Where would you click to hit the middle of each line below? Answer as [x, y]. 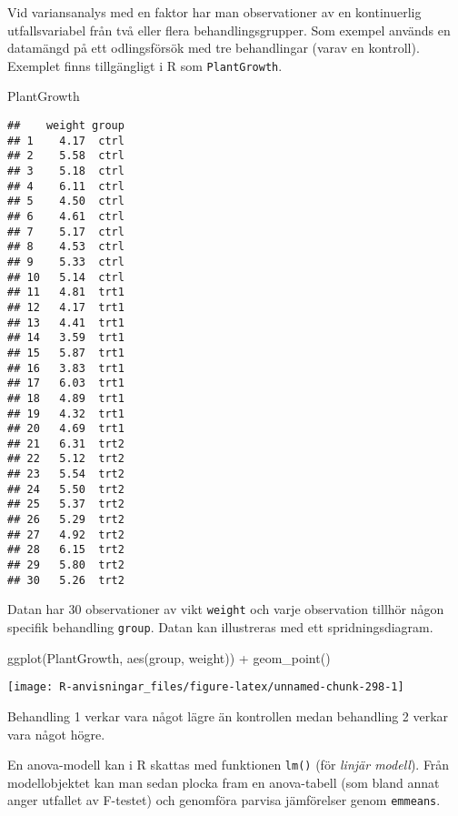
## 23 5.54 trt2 [66, 474]
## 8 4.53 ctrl [66, 247]
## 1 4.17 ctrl [66, 141]
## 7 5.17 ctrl [66, 232]
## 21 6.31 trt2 [66, 443]
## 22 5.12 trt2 [66, 459]
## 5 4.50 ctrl [66, 201]
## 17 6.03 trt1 [66, 383]
